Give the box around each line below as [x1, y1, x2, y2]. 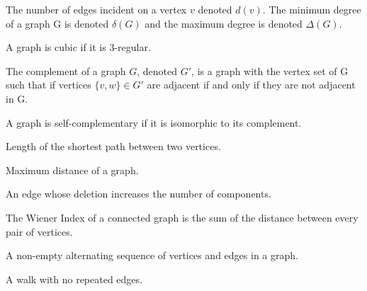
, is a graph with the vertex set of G [191, 63, 349, 78]
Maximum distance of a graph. [6, 162, 139, 177]
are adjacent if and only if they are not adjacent [147, 77, 356, 92]
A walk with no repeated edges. [6, 271, 142, 286]
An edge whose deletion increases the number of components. [6, 186, 271, 201]
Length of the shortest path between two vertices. [6, 139, 221, 154]
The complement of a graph [6, 63, 126, 78]
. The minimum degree [262, 2, 361, 16]
